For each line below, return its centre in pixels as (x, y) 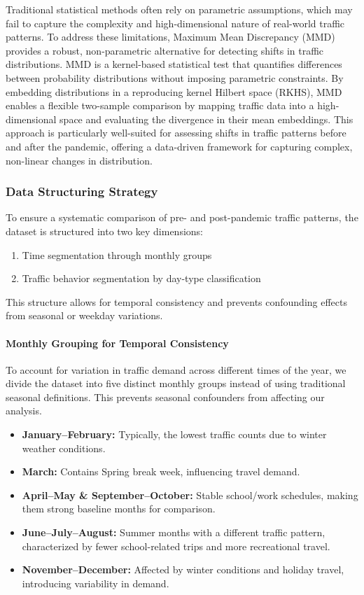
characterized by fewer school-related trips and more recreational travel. (176, 546)
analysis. (24, 411)
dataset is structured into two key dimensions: (105, 231)
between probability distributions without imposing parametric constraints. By (175, 77)
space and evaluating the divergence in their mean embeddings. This (206, 119)
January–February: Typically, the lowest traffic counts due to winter (174, 434)
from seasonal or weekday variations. (84, 315)
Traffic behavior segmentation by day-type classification (141, 278)
